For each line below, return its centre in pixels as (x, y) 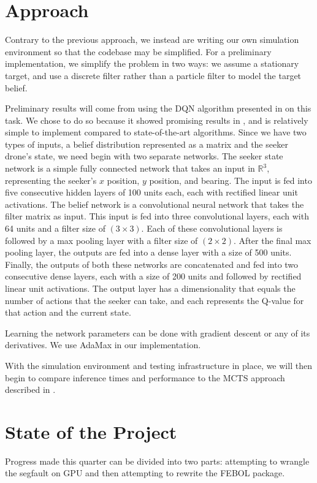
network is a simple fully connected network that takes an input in (130, 168)
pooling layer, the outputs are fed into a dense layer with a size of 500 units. (148, 252)
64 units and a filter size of (55, 228)
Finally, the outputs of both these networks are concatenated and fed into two (152, 264)
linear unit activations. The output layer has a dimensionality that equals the (150, 288)
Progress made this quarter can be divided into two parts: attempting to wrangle (157, 461)
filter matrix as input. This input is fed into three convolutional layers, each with (157, 216)
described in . (30, 390)
